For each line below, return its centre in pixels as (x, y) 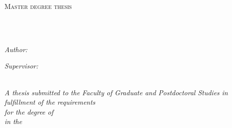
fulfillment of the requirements (50, 102)
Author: (16, 49)
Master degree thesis (38, 6)
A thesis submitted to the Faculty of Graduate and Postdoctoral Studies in (116, 92)
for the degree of (29, 111)
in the (13, 121)
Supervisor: (21, 66)
